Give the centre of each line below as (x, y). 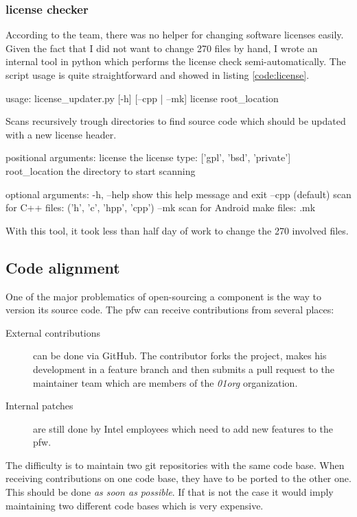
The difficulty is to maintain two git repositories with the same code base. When (175, 465)
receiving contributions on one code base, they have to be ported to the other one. (178, 478)
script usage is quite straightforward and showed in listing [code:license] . (158, 75)
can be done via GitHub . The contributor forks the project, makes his (180, 356)
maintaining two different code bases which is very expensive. (135, 505)
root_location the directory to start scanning (101, 170)
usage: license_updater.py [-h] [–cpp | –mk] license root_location (142, 98)
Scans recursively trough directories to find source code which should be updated (176, 121)
